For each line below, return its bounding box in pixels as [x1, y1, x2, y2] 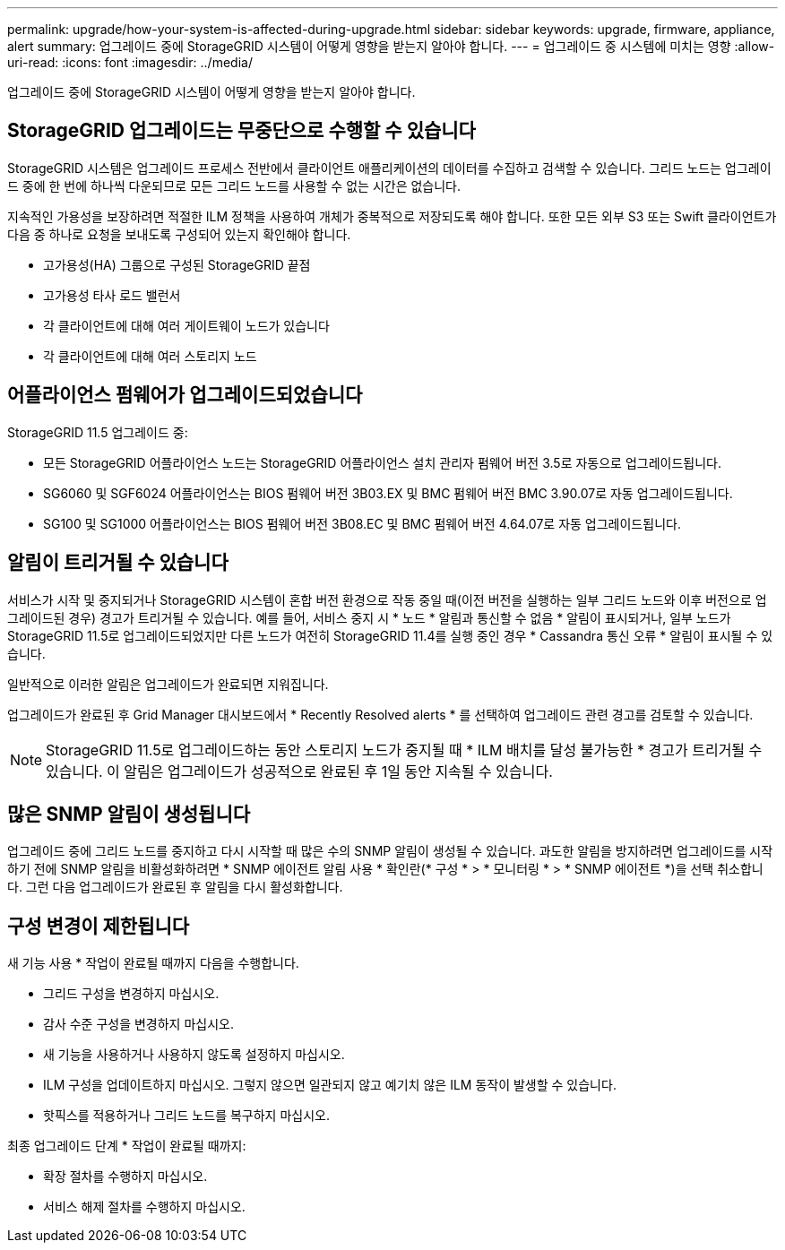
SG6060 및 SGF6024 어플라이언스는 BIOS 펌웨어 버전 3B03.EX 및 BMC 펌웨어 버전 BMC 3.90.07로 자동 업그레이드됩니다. [43, 485, 733, 501]
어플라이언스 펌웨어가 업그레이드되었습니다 [7, 384, 363, 407]
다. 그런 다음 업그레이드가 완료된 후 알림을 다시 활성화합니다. [7, 879, 343, 895]
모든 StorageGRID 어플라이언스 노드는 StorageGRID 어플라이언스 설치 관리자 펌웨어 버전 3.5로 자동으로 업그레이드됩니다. [43, 454, 721, 470]
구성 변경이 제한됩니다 [7, 914, 190, 937]
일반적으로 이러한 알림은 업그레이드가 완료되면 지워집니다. [7, 676, 329, 692]
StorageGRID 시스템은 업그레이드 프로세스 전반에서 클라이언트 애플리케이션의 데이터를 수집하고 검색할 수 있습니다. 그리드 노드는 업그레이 [7, 159, 772, 176]
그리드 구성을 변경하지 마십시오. [43, 986, 220, 1002]
